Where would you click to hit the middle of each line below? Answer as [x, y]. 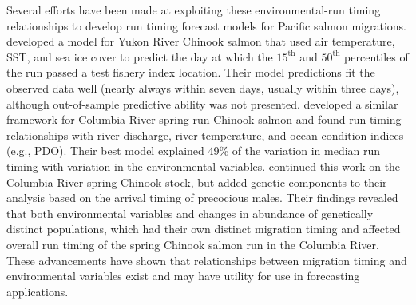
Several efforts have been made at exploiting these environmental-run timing [194, 10]
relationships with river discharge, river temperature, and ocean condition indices [205, 135]
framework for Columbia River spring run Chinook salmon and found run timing [204, 119]
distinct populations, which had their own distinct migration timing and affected [204, 229]
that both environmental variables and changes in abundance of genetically [190, 213]
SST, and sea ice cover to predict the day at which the [140, 56]
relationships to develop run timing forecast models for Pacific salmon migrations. [206, 25]
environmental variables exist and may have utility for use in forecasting [183, 276]
